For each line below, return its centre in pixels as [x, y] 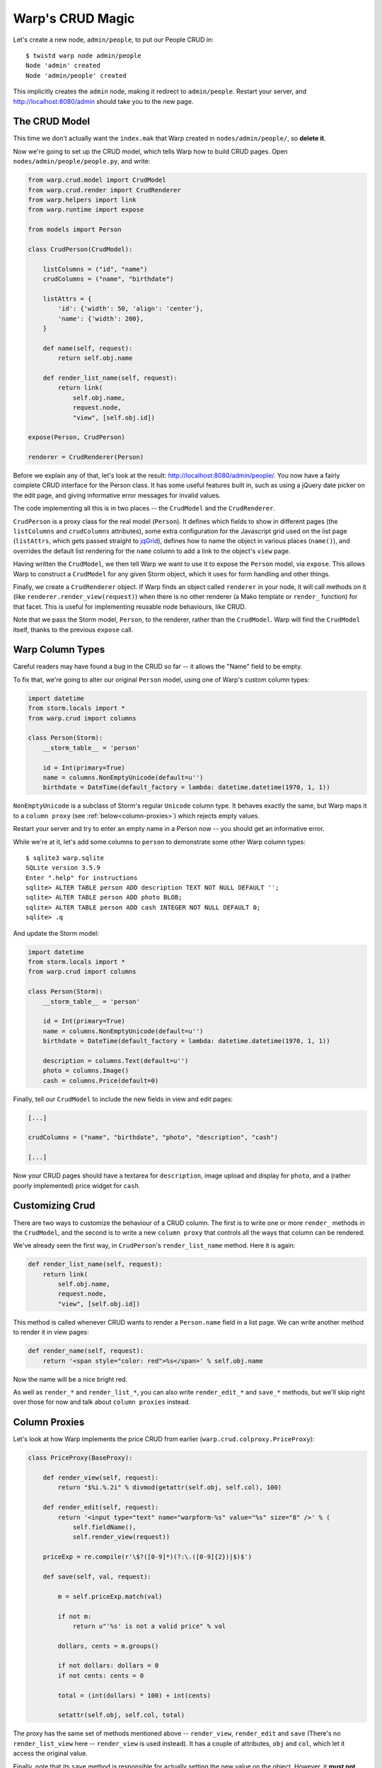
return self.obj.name [95, 358]
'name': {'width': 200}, [101, 319]
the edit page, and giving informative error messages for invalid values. [117, 495]
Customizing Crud [54, 1206]
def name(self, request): [88, 348]
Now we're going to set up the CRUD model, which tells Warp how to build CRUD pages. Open [150, 151]
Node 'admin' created [63, 66]
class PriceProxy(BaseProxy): [80, 1458]
